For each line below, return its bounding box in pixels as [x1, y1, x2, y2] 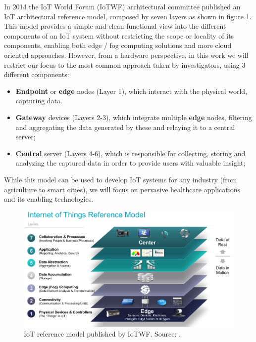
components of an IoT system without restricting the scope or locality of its [4, 30, 234, 41]
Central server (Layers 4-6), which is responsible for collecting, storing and [15, 148, 246, 158]
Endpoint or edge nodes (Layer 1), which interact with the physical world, [15, 85, 248, 96]
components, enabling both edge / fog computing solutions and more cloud [4, 40, 232, 50]
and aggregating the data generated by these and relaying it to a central [15, 122, 235, 132]
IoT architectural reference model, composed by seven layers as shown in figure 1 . [4, 11, 252, 21]
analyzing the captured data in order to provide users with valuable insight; [15, 158, 246, 168]
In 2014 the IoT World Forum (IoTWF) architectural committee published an [4, 1, 241, 11]
